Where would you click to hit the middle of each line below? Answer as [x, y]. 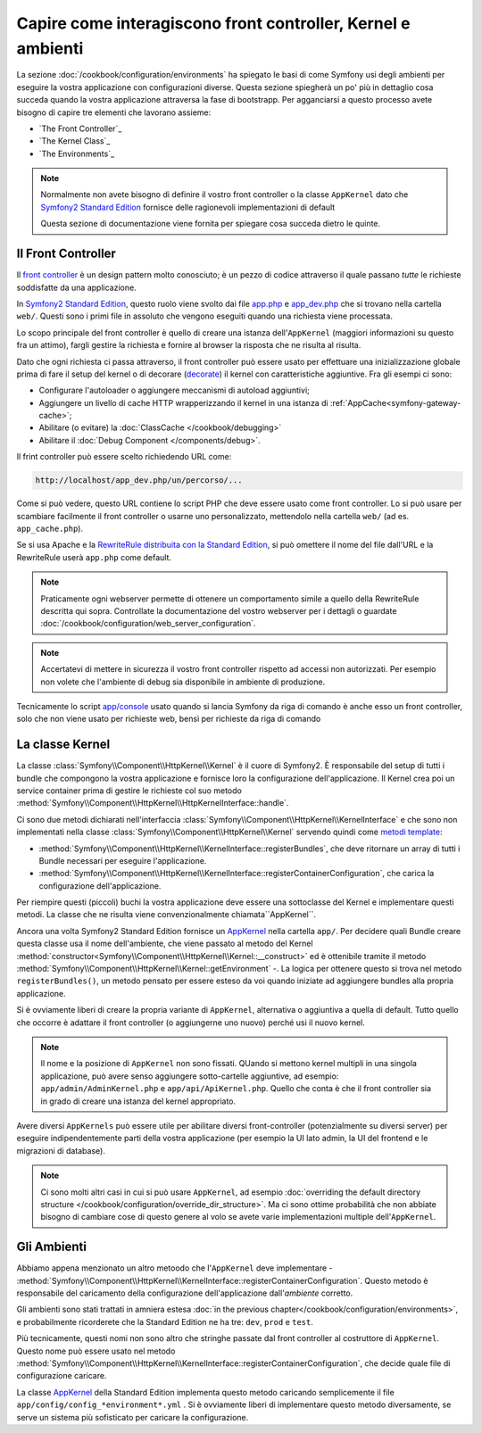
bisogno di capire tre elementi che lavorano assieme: [114, 112]
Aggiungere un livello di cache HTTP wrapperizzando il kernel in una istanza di [184, 402]
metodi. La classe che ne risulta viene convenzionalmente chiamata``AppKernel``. [166, 915]
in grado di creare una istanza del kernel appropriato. [138, 1101]
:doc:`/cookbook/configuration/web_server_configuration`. [148, 624]
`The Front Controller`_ [80, 128]
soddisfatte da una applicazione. [77, 287]
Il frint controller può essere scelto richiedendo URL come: [124, 457]
